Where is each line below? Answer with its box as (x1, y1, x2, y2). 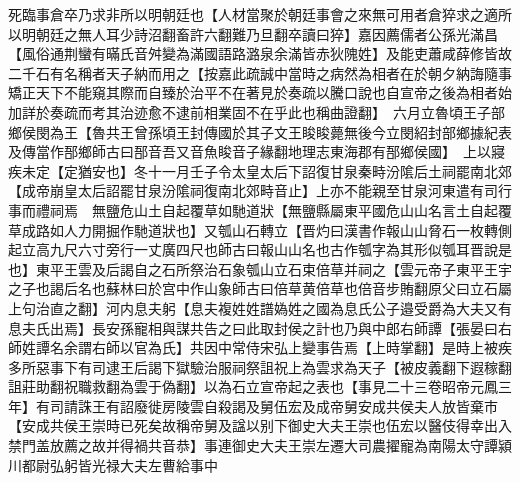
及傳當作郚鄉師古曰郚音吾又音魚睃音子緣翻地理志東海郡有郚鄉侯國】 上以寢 (8, 141, 505, 162)
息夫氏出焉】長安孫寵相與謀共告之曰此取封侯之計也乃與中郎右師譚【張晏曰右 (8, 317, 512, 338)
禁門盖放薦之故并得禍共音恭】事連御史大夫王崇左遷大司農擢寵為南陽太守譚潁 (8, 435, 512, 456)
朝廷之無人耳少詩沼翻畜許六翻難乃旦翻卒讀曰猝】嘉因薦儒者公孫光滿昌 (35, 23, 498, 44)
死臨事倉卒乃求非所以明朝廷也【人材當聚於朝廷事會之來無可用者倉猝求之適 (8, 4, 498, 24)
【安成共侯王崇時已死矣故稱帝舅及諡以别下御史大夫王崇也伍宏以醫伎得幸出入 (8, 415, 512, 436)
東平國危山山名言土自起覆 (343, 199, 512, 220)
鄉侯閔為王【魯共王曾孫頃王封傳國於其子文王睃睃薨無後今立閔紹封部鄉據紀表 (8, 121, 512, 142)
